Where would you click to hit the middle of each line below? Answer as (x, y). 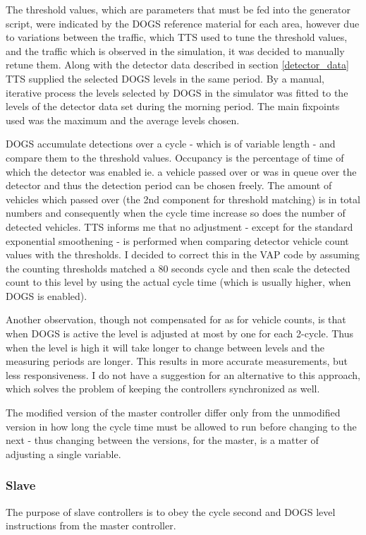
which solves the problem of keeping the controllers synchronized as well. (163, 389)
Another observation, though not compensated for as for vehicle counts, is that (176, 319)
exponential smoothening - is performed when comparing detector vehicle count (177, 240)
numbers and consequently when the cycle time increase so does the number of (176, 213)
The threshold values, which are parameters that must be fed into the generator (178, 9)
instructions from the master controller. (91, 525)
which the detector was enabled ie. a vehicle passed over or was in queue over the (181, 171)
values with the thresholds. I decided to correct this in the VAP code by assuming (183, 254)
